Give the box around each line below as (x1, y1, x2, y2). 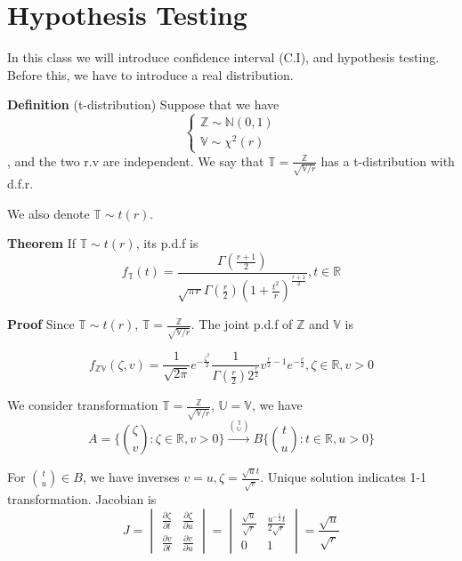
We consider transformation (7, 396, 158, 414)
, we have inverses (82, 468, 180, 486)
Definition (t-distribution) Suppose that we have (7, 95, 280, 114)
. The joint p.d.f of (190, 315, 293, 333)
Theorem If (7, 234, 76, 252)
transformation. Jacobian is (7, 490, 157, 509)
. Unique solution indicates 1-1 (260, 468, 427, 486)
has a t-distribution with (320, 151, 455, 170)
